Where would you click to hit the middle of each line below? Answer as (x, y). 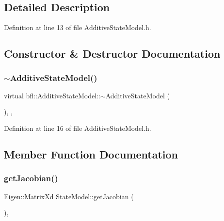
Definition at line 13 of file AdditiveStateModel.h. (78, 27)
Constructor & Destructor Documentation (112, 54)
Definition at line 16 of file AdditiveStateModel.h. (78, 128)
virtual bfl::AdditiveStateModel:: (52, 95)
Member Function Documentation (91, 154)
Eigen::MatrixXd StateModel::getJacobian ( (69, 196)
